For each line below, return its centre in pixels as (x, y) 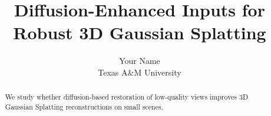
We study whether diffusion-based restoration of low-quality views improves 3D (127, 97)
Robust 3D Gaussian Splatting (140, 33)
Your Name (140, 61)
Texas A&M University (140, 72)
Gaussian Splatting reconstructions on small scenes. (84, 106)
